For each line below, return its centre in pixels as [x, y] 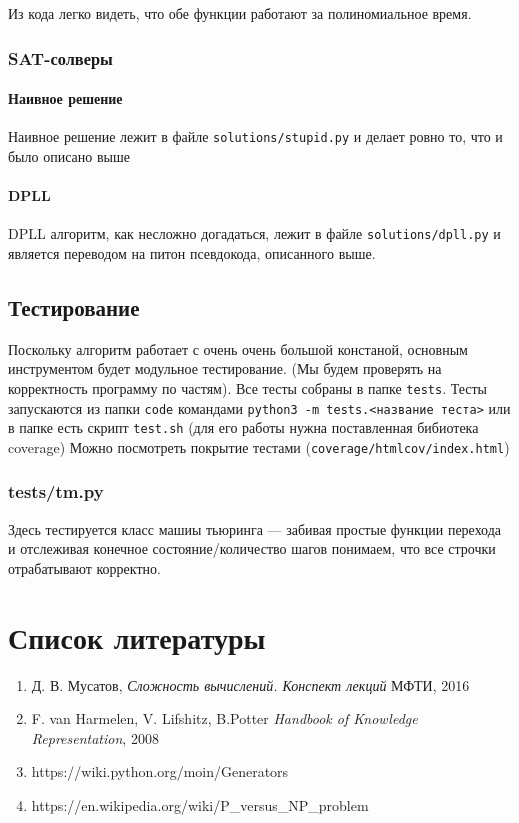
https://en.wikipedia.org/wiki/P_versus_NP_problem [200, 805]
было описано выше [69, 155]
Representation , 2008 [95, 737]
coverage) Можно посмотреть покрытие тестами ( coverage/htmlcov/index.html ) [259, 446]
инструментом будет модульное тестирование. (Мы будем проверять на [225, 368]
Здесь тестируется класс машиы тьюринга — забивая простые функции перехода [255, 528]
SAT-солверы [60, 57]
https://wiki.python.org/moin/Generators [160, 771]
